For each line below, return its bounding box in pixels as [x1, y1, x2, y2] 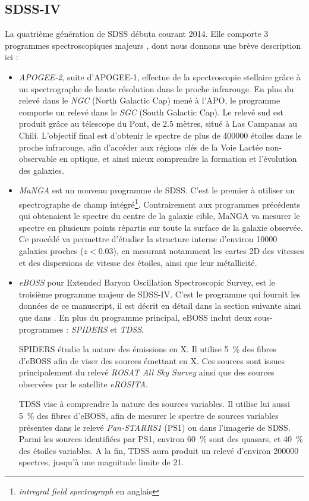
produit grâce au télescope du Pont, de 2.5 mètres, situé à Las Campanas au [18, 117, 298, 130]
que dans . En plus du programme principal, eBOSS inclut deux [18, 311, 252, 323]
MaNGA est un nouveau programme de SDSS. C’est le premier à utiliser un [18, 184, 295, 196]
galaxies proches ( [18, 244, 84, 256]
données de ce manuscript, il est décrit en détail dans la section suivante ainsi [18, 299, 301, 312]
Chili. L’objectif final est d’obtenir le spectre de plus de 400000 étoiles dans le [18, 129, 302, 141]
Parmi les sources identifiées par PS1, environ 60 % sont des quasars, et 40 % [18, 433, 303, 445]
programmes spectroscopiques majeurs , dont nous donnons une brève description [5, 39, 301, 51]
